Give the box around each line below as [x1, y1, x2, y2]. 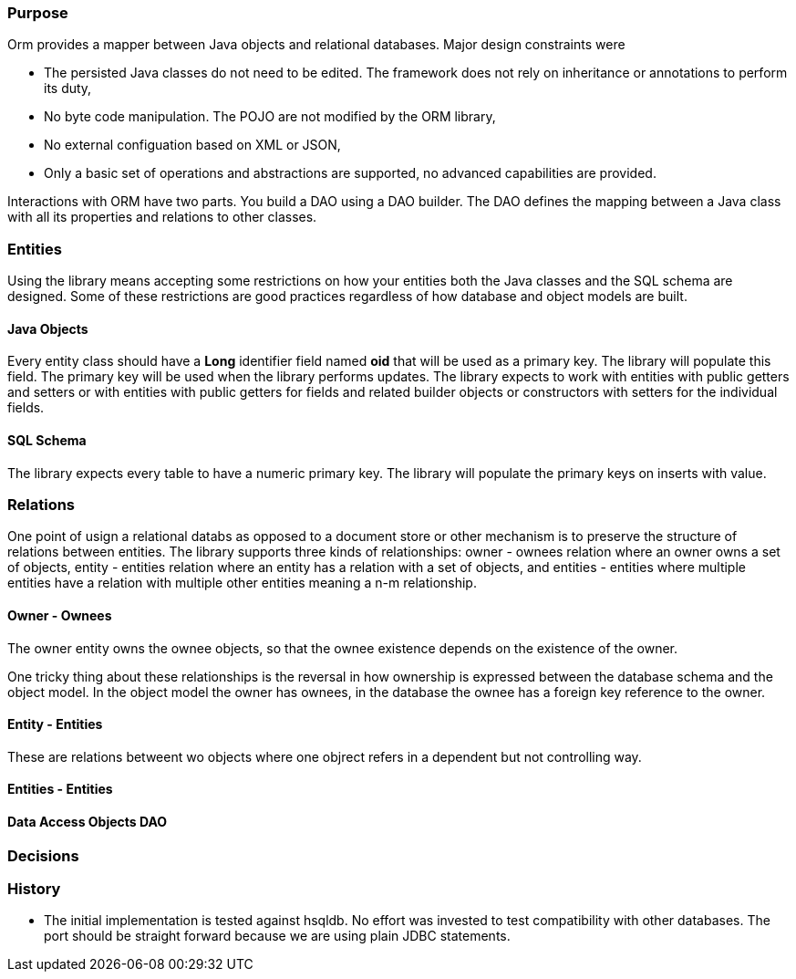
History [7, 879, 61, 898]
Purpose [7, 4, 68, 22]
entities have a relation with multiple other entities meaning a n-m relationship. [7, 575, 477, 591]
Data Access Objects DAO [7, 813, 168, 829]
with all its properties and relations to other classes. [7, 209, 317, 225]
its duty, [44, 80, 92, 97]
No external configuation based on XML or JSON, [44, 137, 341, 153]
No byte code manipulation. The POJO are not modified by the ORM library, [44, 109, 496, 125]
